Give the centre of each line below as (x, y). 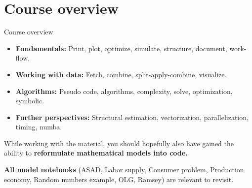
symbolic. (30, 101)
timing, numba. (39, 127)
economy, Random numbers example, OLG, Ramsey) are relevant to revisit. (119, 179)
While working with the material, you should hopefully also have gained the (119, 143)
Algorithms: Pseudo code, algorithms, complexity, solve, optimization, (124, 91)
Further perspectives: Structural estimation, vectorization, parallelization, (132, 117)
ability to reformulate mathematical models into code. (96, 153)
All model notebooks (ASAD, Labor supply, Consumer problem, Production (124, 170)
